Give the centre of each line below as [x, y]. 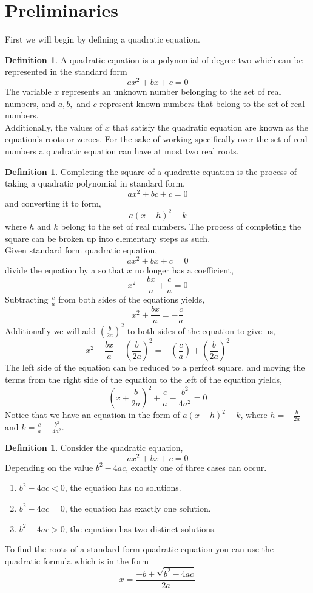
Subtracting [27, 299]
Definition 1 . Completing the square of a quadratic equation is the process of [151, 171]
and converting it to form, [53, 203]
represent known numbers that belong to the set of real [202, 103]
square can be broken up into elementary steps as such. [108, 238]
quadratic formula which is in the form [77, 560]
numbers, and [30, 103]
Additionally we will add [51, 330]
